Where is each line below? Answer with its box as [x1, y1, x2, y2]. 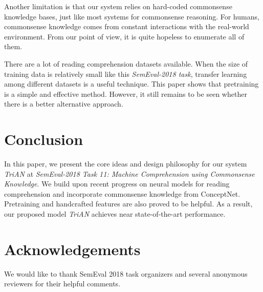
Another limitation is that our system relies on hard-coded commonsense [4, 1, 232, 11]
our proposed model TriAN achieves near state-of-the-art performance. [4, 208, 226, 219]
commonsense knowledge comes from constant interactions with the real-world [4, 21, 249, 32]
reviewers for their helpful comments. [4, 278, 121, 289]
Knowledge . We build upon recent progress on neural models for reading [4, 178, 230, 189]
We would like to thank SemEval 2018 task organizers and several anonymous [4, 268, 248, 279]
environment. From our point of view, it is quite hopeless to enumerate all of [4, 31, 245, 41]
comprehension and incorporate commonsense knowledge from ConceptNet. [4, 188, 240, 199]
